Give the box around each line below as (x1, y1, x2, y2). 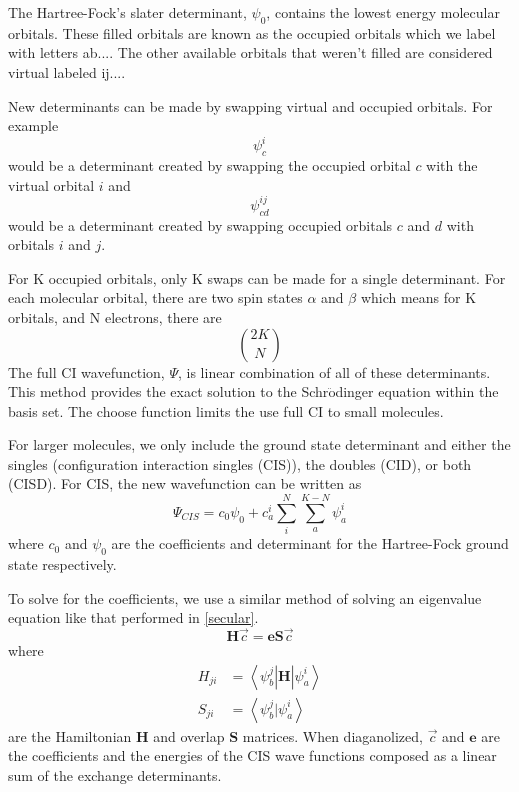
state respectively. (8, 554, 117, 574)
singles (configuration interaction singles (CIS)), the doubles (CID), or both (8, 453, 472, 474)
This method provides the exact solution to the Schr (8, 381, 329, 402)
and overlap (153, 725, 225, 746)
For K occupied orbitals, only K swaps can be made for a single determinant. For (8, 267, 506, 288)
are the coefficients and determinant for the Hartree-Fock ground (111, 533, 509, 554)
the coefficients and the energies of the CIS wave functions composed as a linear (8, 745, 497, 766)
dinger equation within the (335, 381, 499, 402)
